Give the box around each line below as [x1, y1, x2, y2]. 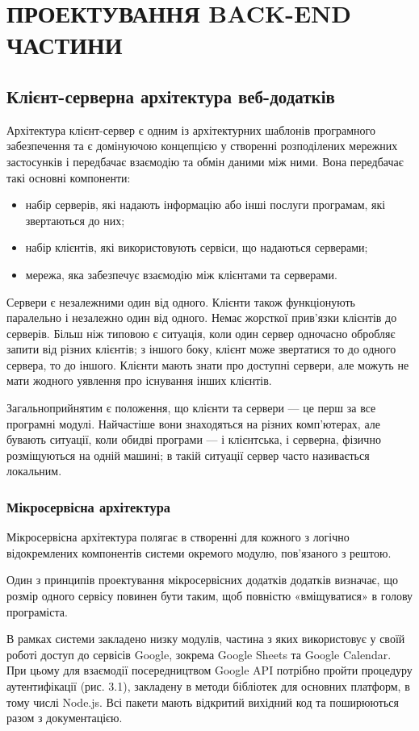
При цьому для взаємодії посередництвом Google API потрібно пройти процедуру [6, 662, 413, 679]
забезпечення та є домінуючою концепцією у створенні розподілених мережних [6, 137, 398, 154]
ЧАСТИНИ [6, 28, 123, 61]
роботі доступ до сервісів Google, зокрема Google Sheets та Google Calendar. [6, 645, 392, 662]
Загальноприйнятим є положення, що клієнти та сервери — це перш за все [6, 399, 376, 416]
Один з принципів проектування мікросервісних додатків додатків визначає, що [6, 571, 398, 588]
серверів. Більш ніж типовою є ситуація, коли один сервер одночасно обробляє [6, 324, 396, 341]
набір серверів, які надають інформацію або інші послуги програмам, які [25, 196, 386, 213]
